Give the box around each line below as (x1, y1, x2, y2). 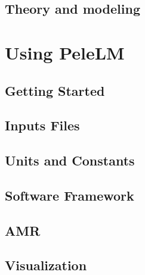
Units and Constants (5, 151, 135, 170)
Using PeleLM (5, 40, 125, 64)
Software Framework (5, 186, 134, 204)
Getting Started (5, 81, 105, 99)
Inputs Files (5, 116, 80, 135)
